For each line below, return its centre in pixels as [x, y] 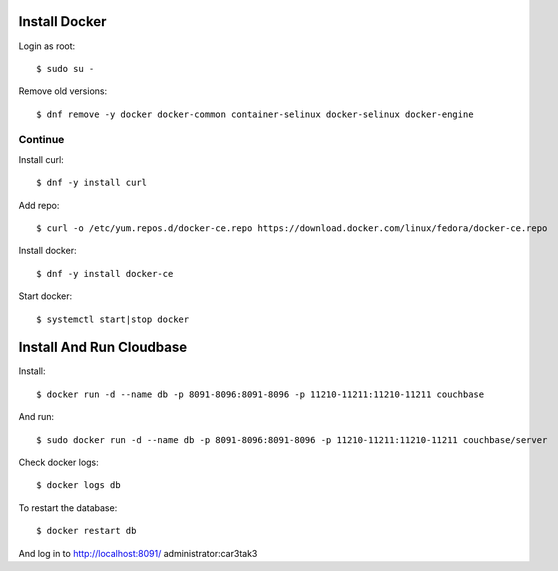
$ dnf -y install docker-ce [105, 273]
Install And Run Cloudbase [103, 347]
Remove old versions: [63, 91]
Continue [41, 140]
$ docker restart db [86, 531]
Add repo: [39, 205]
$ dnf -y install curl [92, 183]
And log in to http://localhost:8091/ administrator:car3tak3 [138, 553]
